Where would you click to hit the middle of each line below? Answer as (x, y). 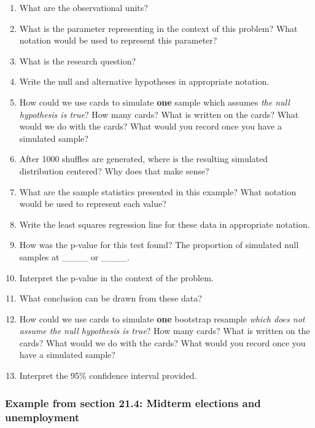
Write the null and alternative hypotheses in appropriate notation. (144, 81)
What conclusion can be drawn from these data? (111, 298)
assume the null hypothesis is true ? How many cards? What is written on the (165, 331)
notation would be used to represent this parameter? (118, 40)
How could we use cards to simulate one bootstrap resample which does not (162, 318)
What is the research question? (78, 60)
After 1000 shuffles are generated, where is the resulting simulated (144, 159)
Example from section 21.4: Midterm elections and (133, 403)
